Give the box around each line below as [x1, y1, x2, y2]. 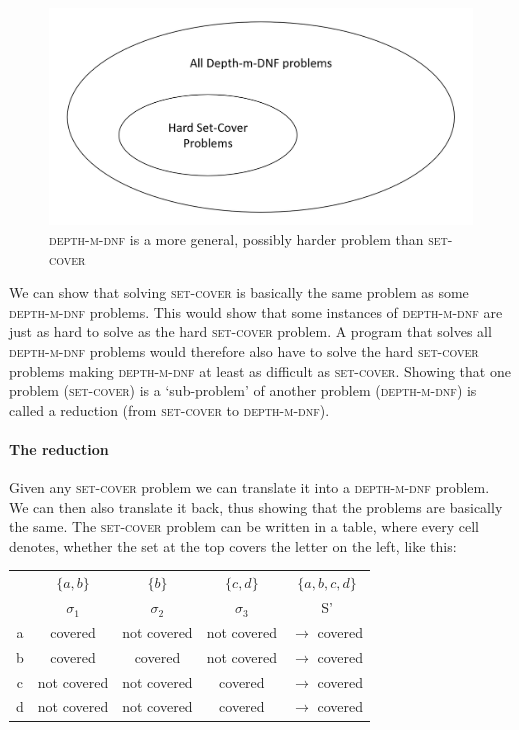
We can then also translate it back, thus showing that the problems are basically [9, 496, 503, 517]
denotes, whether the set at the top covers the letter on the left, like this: [9, 535, 457, 556]
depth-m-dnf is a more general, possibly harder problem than [49, 228, 424, 249]
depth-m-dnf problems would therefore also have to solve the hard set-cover [9, 340, 479, 361]
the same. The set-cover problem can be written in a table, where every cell [9, 516, 479, 537]
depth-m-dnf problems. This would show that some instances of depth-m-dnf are [9, 301, 503, 322]
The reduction [9, 438, 109, 459]
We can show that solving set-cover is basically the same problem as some [9, 282, 469, 303]
